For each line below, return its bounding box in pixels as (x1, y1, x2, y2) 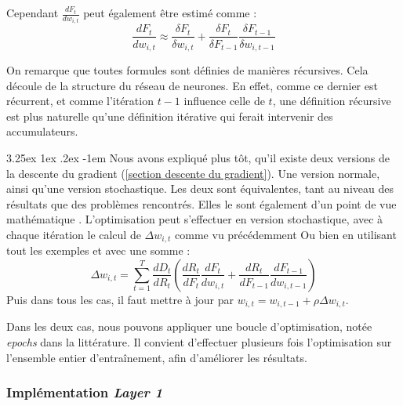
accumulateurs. (6, 123, 78, 140)
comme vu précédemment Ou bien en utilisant (175, 226, 397, 242)
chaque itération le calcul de (6, 226, 141, 242)
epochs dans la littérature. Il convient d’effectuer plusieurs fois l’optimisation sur (6, 334, 392, 350)
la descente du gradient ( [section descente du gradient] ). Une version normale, (6, 165, 380, 181)
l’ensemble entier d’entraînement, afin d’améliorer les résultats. (6, 349, 307, 365)
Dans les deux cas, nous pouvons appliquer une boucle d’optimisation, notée (6, 318, 372, 335)
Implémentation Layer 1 (6, 382, 163, 402)
